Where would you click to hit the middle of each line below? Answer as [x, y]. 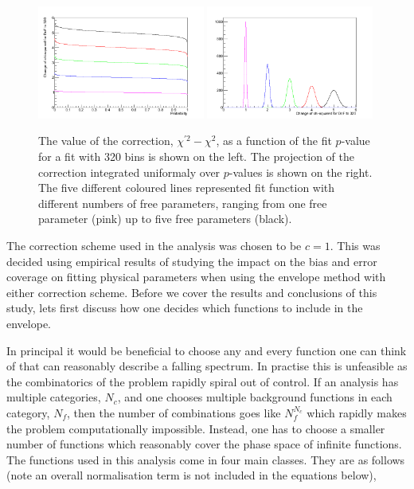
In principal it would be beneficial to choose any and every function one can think [207, 350]
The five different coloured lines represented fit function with [187, 188]
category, [28, 412]
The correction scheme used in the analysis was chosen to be [154, 246]
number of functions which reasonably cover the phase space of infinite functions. [204, 444]
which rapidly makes [357, 412]
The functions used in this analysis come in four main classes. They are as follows [206, 459]
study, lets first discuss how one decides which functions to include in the [185, 308]
